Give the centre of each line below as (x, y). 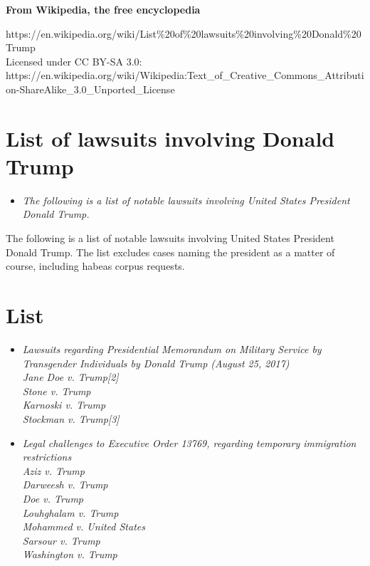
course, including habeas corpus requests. (95, 266)
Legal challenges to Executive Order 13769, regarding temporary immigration (189, 442)
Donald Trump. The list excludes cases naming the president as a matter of (170, 252)
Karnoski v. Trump (64, 405)
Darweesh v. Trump (65, 484)
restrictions (47, 457)
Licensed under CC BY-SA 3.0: (74, 61)
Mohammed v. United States (84, 526)
